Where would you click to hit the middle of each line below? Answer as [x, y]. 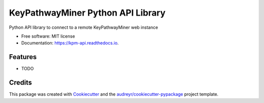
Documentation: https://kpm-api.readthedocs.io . [70, 43]
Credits [21, 83]
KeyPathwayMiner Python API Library [87, 13]
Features [23, 57]
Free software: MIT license [48, 36]
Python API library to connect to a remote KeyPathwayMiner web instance [84, 27]
